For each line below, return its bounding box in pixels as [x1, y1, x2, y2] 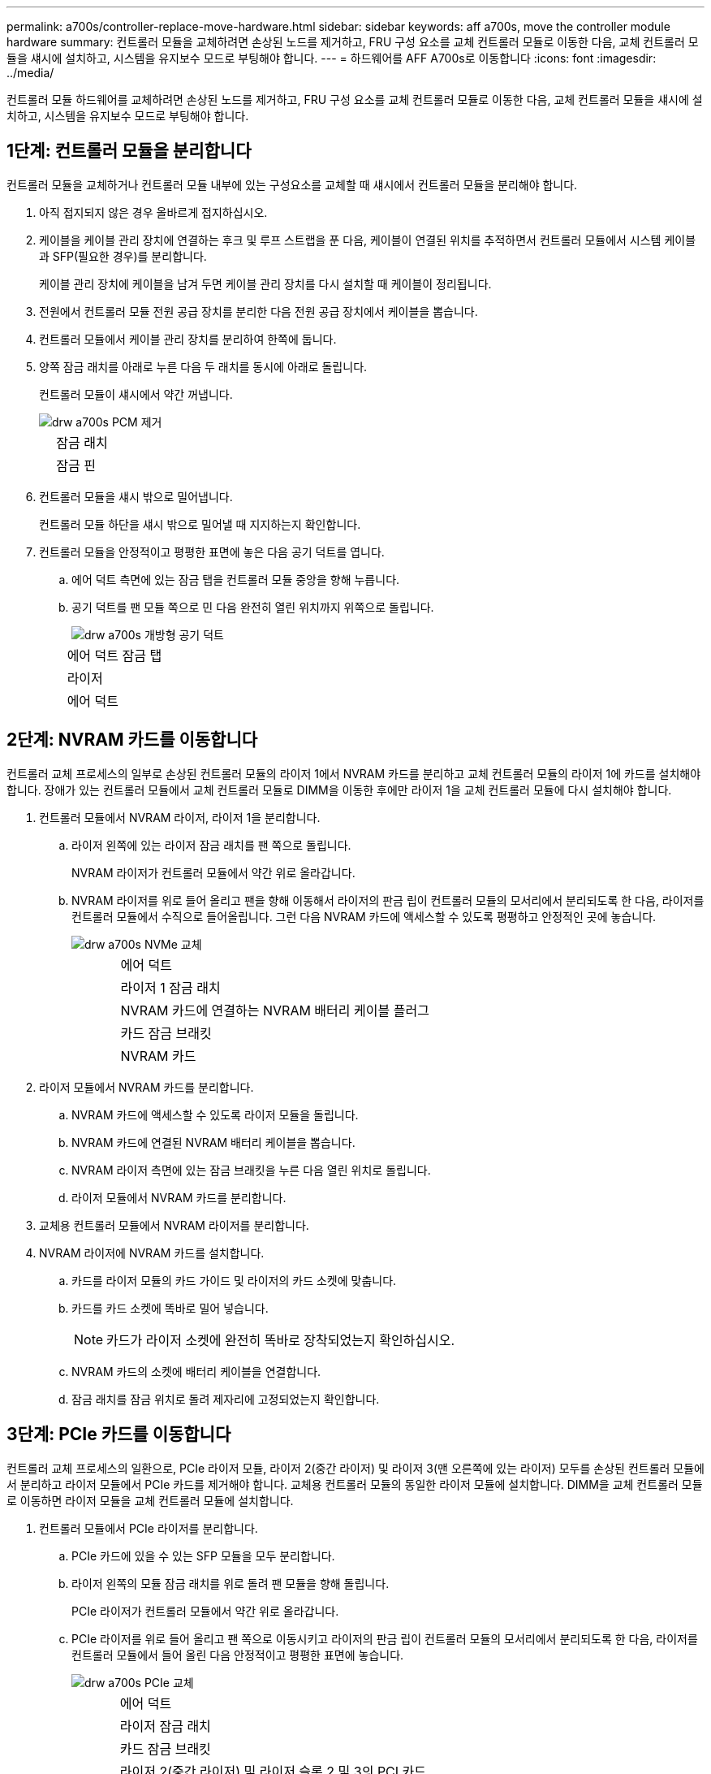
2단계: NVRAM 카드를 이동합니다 [6, 729, 258, 751]
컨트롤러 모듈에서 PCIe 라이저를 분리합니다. [39, 1521, 258, 1535]
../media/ [6, 66, 54, 80]
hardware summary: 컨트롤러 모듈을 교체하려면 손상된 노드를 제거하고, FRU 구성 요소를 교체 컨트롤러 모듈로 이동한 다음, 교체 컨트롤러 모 [6, 35, 699, 49]
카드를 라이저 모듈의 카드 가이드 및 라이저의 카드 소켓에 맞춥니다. [71, 1273, 397, 1287]
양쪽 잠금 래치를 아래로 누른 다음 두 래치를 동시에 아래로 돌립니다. [39, 359, 368, 374]
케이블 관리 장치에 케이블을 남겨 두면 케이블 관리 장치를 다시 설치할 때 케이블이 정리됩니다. [39, 276, 492, 291]
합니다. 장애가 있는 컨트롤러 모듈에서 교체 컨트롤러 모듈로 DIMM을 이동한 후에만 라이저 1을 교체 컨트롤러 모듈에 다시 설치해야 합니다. [6, 782, 672, 797]
